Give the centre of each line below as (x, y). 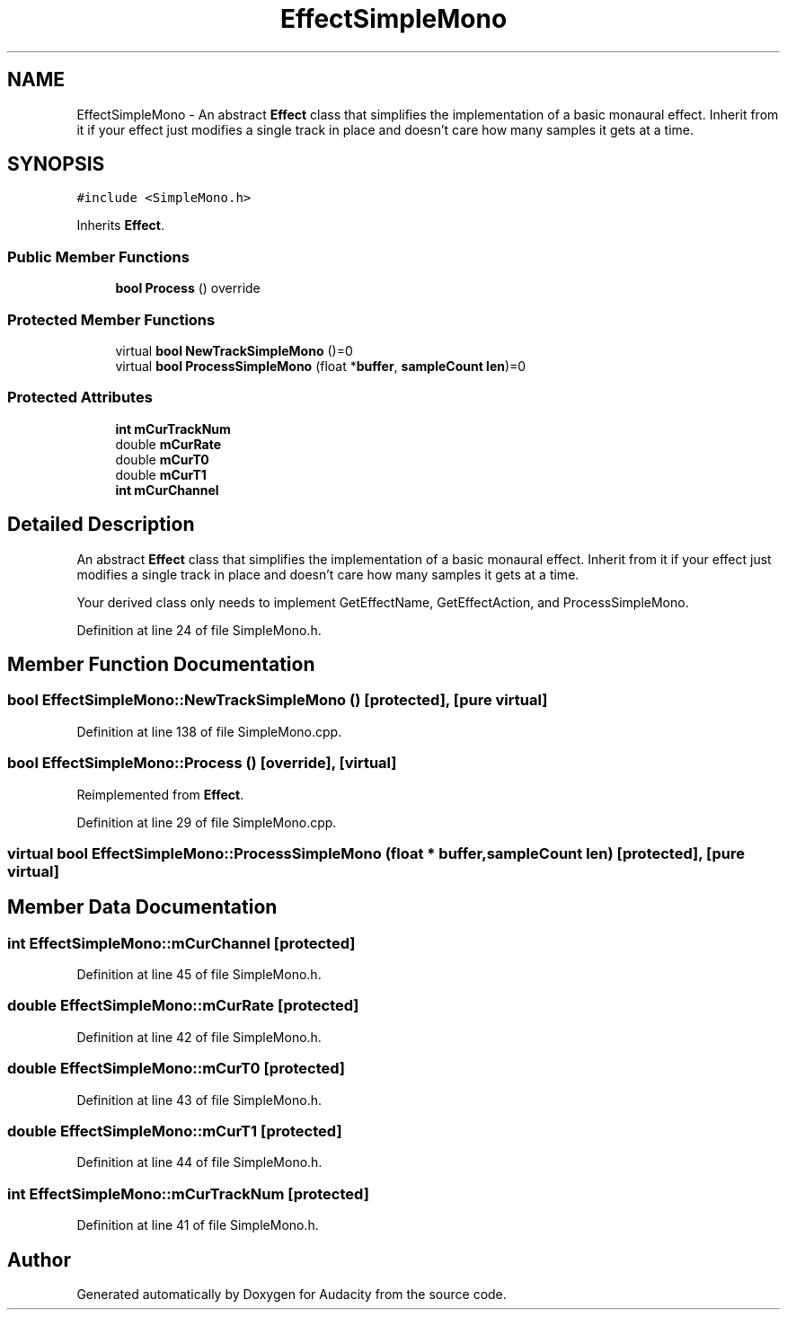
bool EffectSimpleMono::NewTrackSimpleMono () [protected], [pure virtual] (278, 700)
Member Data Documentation (142, 907)
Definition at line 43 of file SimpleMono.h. (199, 1100)
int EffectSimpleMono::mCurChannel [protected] (181, 943)
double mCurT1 (161, 474)
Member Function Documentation (161, 664)
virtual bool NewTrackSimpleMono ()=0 (234, 350)
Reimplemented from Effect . (160, 794)
